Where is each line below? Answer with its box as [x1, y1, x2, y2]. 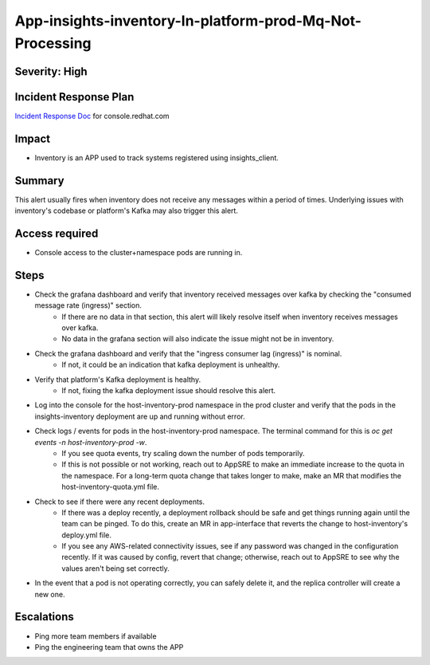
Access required [14, 226, 99, 240]
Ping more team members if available [34, 631, 157, 641]
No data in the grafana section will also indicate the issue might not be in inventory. [61, 334, 334, 344]
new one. [34, 589, 65, 599]
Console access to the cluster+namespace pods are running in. [34, 247, 243, 257]
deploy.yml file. [61, 530, 111, 540]
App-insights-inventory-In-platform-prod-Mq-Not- [14, 12, 362, 30]
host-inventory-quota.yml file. [61, 482, 159, 492]
